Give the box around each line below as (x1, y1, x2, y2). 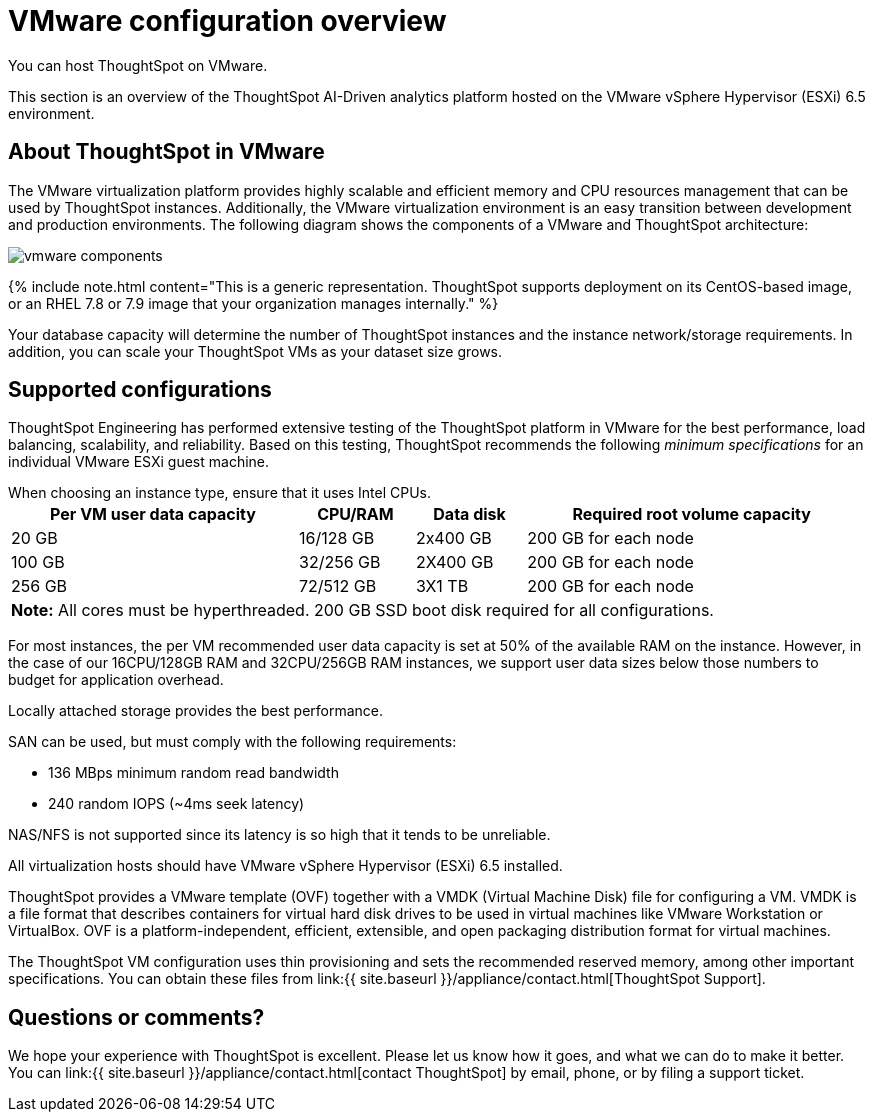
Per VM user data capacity (50, 504, 256, 525)
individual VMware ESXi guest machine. (8, 453, 270, 471)
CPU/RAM (317, 504, 394, 525)
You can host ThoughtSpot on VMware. (8, 56, 268, 74)
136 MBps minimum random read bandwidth (48, 764, 339, 782)
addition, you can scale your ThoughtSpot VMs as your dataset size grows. (8, 342, 503, 360)
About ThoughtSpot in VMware (8, 139, 325, 165)
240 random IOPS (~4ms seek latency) (48, 795, 305, 813)
